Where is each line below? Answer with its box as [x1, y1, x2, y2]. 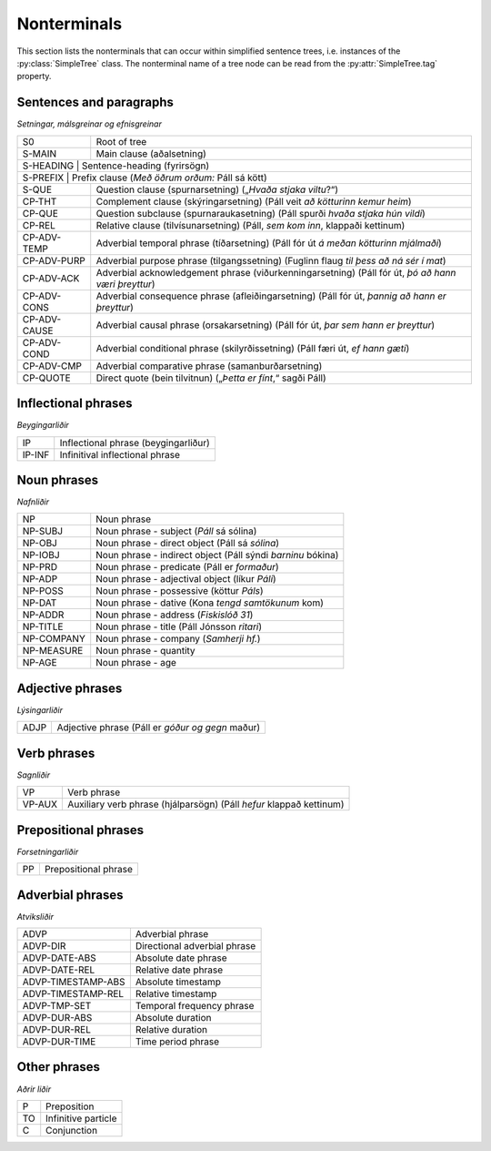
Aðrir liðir [16, 1084, 52, 1095]
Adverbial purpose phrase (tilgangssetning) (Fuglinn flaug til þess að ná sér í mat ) [95, 254, 446, 267]
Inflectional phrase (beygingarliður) [59, 436, 211, 449]
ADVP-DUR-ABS [22, 1012, 93, 1024]
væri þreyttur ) [95, 278, 155, 290]
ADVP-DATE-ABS [22, 952, 96, 964]
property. [16, 71, 52, 82]
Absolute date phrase [135, 952, 227, 964]
